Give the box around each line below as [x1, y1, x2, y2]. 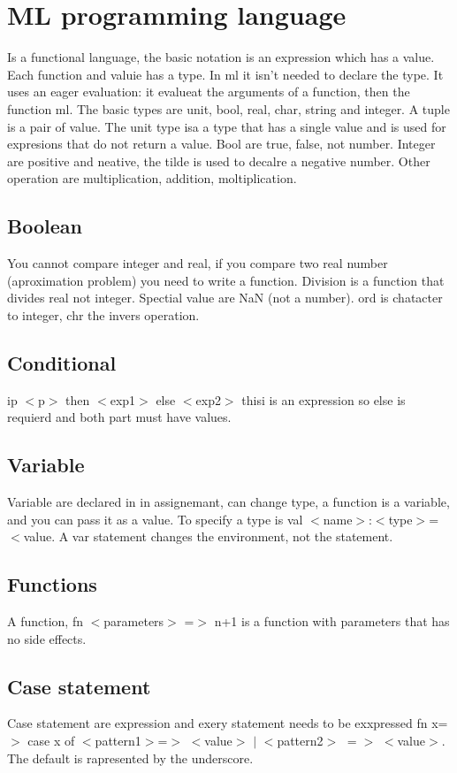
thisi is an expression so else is [241, 390, 406, 409]
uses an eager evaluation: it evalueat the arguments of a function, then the [7, 82, 410, 101]
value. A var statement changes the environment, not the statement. [23, 527, 393, 546]
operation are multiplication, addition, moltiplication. [7, 169, 297, 188]
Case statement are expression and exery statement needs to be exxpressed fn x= [7, 714, 448, 732]
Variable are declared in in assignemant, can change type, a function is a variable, [7, 493, 450, 511]
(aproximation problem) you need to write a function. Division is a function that [7, 271, 445, 289]
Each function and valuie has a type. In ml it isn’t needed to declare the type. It [7, 65, 444, 83]
